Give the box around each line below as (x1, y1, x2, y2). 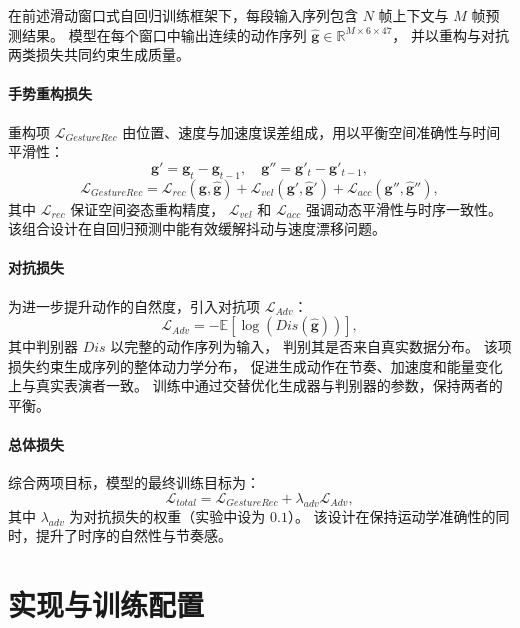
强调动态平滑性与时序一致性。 (305, 198, 502, 219)
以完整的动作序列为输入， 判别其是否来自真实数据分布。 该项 (110, 336, 512, 357)
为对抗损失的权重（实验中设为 (69, 505, 266, 526)
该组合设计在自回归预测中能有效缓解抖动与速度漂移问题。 (8, 218, 386, 239)
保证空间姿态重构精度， (70, 198, 225, 219)
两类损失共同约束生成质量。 (8, 44, 190, 65)
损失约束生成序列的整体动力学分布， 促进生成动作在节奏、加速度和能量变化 (8, 355, 503, 376)
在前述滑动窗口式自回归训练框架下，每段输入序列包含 (8, 5, 358, 25)
